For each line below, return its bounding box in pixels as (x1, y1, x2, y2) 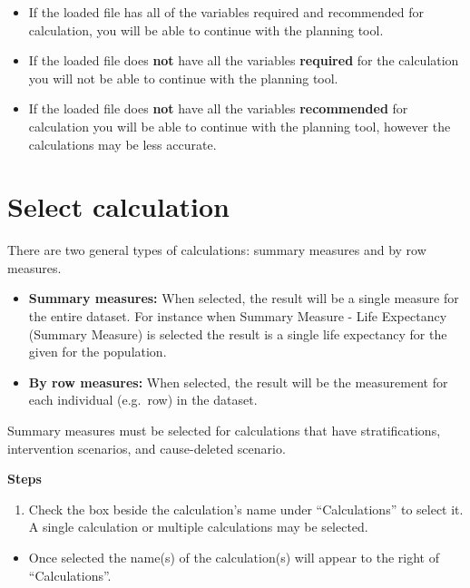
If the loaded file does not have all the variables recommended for (28, 99, 408, 118)
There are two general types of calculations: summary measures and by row (7, 240, 426, 260)
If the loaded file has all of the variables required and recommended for (28, 3, 424, 21)
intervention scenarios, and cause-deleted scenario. (7, 438, 286, 457)
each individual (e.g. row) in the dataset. (28, 390, 258, 409)
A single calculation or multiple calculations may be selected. (28, 517, 368, 536)
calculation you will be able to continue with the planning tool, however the (28, 116, 451, 135)
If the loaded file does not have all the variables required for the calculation (28, 51, 459, 70)
